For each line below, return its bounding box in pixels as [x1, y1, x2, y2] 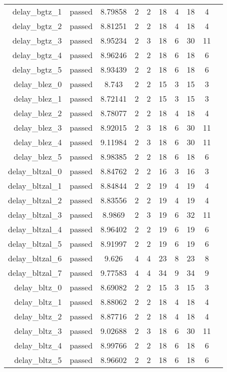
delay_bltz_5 [14, 354, 62, 365]
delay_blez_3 [13, 122, 62, 133]
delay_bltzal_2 [8, 194, 62, 206]
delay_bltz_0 [14, 281, 62, 293]
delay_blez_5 [13, 151, 62, 162]
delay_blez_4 [13, 136, 62, 148]
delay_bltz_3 [14, 325, 62, 336]
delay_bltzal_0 [8, 165, 62, 177]
